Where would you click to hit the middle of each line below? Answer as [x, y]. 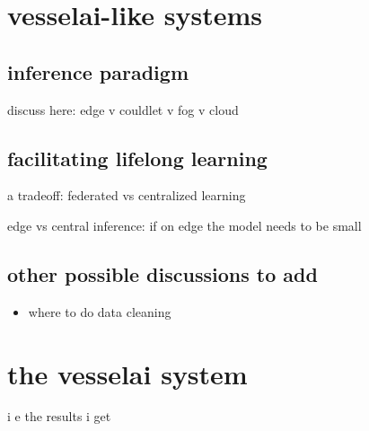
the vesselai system [127, 373]
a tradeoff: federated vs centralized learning [127, 195]
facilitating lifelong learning [137, 158]
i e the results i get [59, 416]
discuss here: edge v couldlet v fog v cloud [123, 109]
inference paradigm [98, 71]
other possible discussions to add [163, 273]
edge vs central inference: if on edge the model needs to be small [184, 225]
